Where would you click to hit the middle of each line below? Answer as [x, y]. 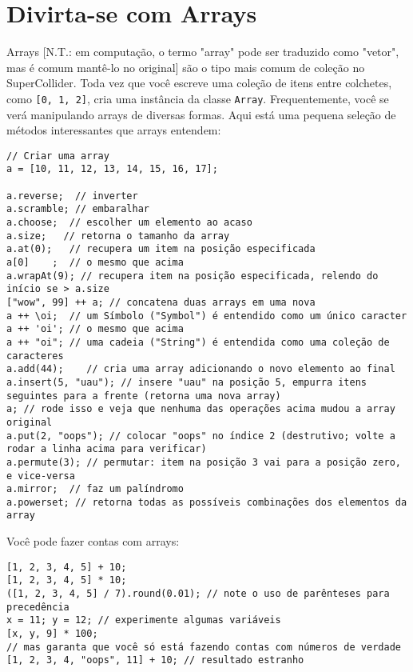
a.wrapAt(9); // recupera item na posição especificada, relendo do [193, 276]
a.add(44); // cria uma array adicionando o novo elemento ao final [201, 369]
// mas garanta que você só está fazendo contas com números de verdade [204, 647]
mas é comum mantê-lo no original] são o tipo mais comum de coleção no [186, 67]
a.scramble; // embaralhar [78, 209]
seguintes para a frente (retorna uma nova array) [144, 396]
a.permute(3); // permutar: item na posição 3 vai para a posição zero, [204, 462]
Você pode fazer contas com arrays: [93, 541]
